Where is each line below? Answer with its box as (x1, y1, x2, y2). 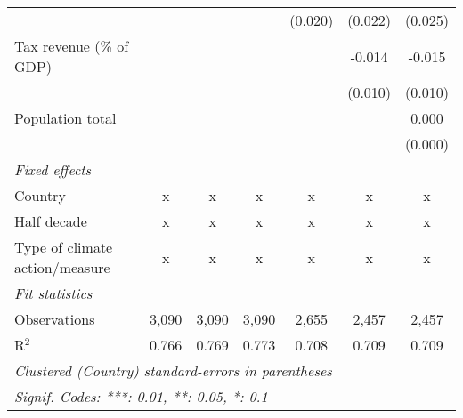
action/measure (14, 257, 110, 277)
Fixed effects (14, 159, 92, 180)
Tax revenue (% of (14, 36, 129, 56)
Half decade (14, 211, 87, 231)
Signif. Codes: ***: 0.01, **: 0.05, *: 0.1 (14, 386, 268, 406)
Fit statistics (14, 283, 93, 303)
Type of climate (14, 237, 113, 257)
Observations (14, 309, 95, 329)
